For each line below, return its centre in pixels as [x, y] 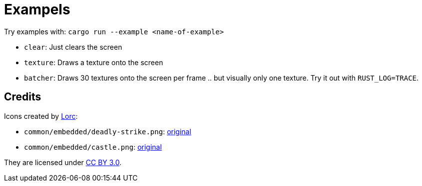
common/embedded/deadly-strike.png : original [108, 131]
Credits [23, 97]
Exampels [37, 9]
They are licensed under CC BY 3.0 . [63, 162]
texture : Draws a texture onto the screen [94, 62]
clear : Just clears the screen [73, 47]
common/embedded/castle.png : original [93, 147]
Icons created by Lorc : [41, 116]
